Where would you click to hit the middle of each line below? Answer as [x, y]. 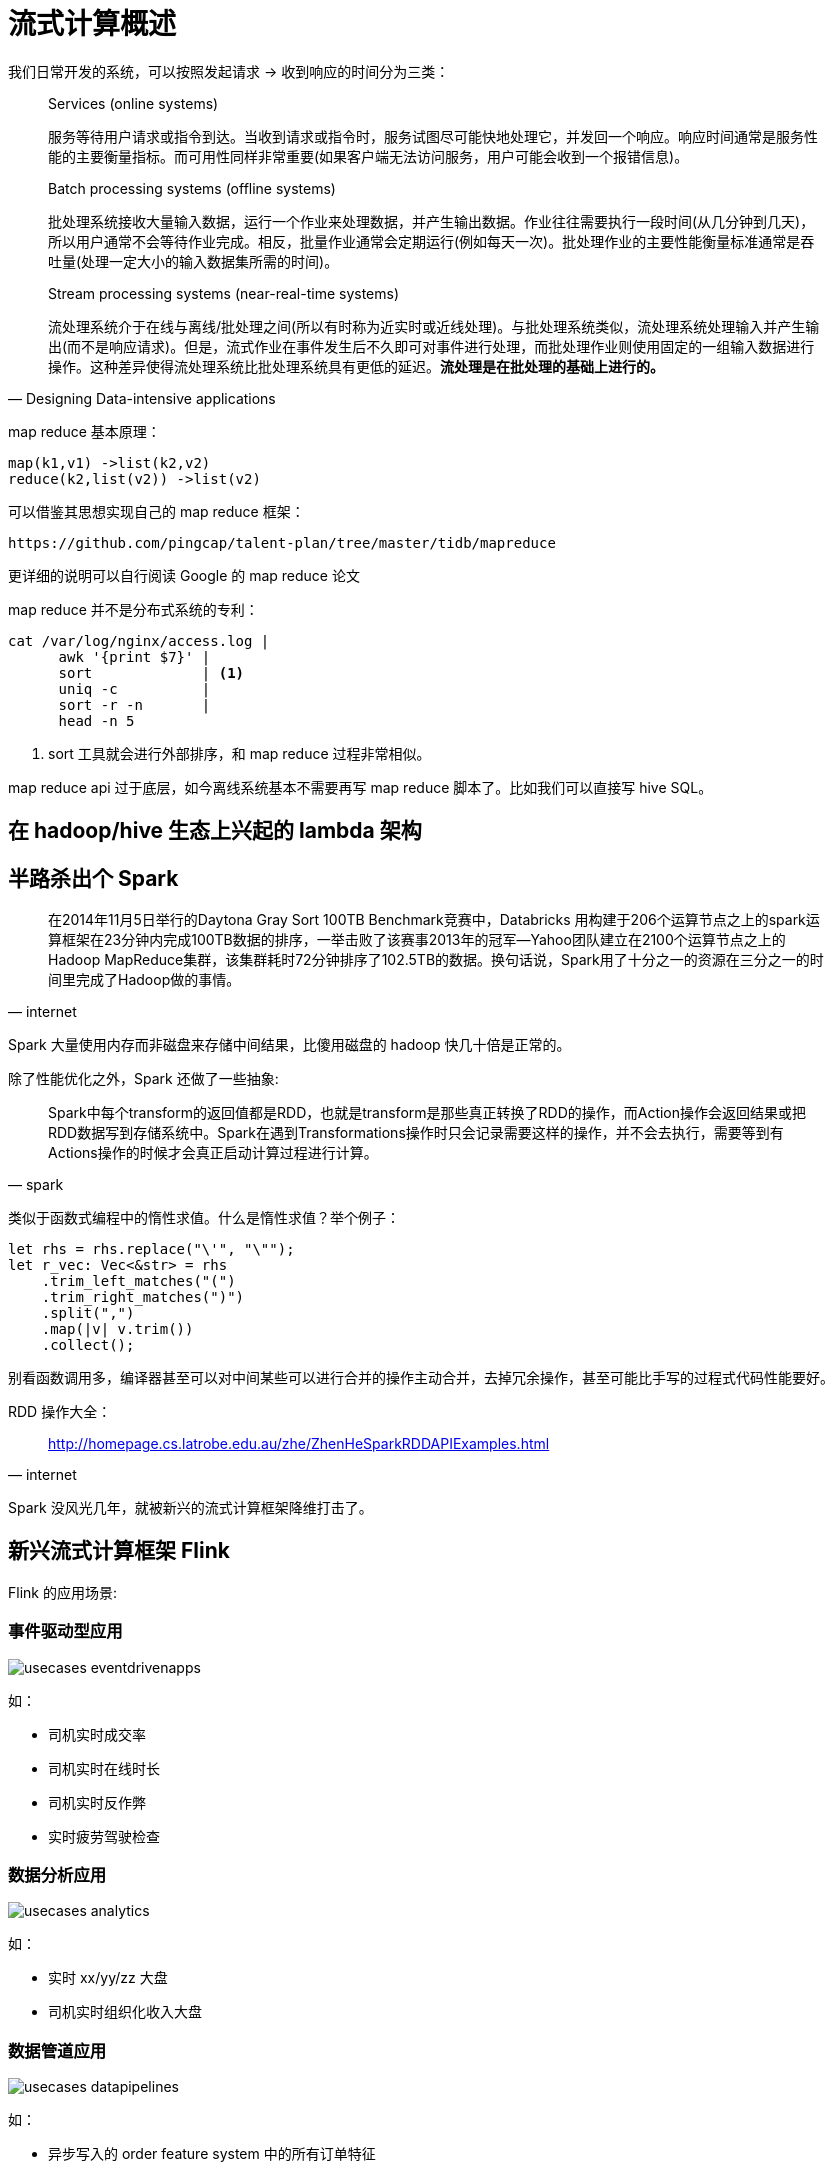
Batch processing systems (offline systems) [192, 188]
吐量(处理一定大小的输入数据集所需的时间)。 [193, 261]
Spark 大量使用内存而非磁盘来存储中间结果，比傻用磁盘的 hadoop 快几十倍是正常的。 [289, 1045]
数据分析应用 [57, 1874]
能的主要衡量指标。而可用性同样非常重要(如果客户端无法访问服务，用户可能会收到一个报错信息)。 [368, 156]
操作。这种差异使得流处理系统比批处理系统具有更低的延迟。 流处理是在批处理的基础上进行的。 [356, 366]
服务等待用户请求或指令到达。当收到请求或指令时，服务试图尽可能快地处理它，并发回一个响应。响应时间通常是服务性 [433, 136]
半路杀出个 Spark [93, 878]
